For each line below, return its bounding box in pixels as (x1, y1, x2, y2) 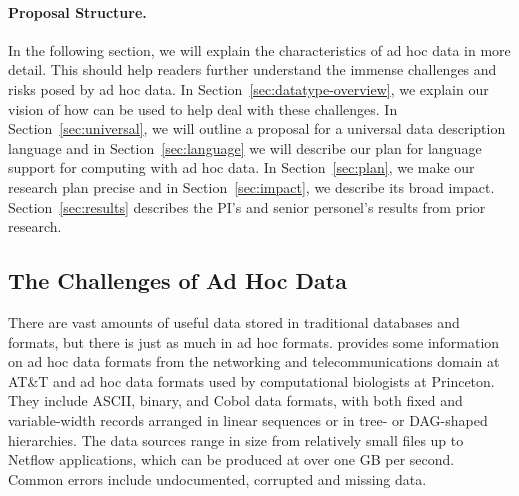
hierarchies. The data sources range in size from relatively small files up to (8, 429, 464, 450)
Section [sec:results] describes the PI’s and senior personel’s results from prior (8, 196, 486, 217)
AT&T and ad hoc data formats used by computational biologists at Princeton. (8, 370, 495, 391)
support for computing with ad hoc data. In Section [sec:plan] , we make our (8, 157, 475, 178)
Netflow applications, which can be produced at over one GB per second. (8, 449, 455, 470)
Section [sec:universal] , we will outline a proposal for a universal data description (8, 118, 506, 139)
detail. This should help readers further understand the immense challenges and (8, 59, 497, 80)
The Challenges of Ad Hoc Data (8, 265, 347, 296)
